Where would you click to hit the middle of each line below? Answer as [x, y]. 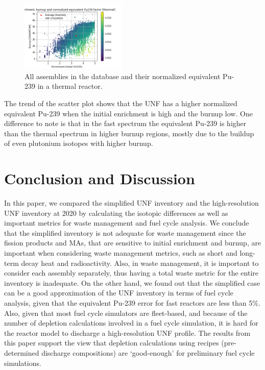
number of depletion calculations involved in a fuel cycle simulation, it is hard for [131, 323]
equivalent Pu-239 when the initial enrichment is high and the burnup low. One [128, 113]
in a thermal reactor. [70, 86]
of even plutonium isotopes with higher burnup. [79, 143]
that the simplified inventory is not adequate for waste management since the [125, 232]
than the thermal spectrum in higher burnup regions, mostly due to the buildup [129, 133]
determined [22, 352]
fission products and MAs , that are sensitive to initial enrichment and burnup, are [133, 243]
